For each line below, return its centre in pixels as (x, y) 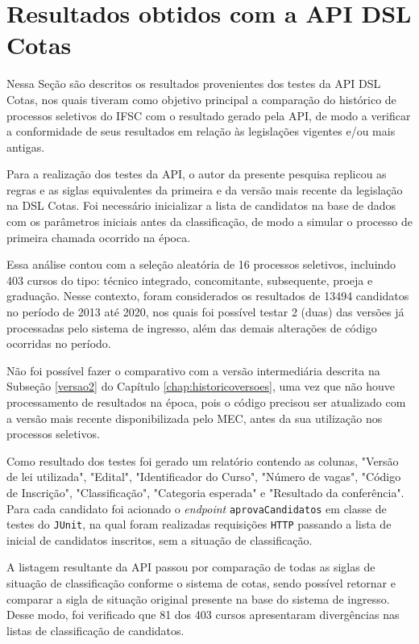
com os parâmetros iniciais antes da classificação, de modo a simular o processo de (209, 222)
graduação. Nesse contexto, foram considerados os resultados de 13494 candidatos (208, 296)
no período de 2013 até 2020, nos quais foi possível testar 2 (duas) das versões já (205, 312)
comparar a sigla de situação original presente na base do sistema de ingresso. (198, 598)
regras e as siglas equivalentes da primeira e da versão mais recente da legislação (205, 189)
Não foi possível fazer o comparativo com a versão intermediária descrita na (193, 370)
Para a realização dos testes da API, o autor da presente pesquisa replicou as (197, 174)
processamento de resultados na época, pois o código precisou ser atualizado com (206, 402)
